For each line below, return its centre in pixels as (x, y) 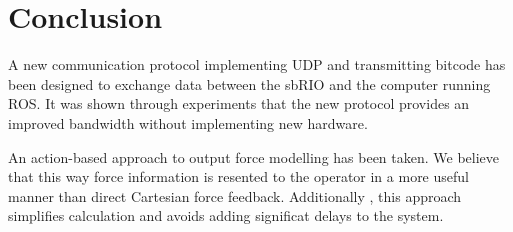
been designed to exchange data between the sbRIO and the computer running (249, 83)
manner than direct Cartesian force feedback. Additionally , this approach (235, 195)
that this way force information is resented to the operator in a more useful (238, 176)
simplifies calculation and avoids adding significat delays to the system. (226, 215)
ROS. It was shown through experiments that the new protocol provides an (239, 103)
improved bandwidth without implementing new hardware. (188, 122)
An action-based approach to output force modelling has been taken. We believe (254, 156)
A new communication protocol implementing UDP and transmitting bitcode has (257, 64)
